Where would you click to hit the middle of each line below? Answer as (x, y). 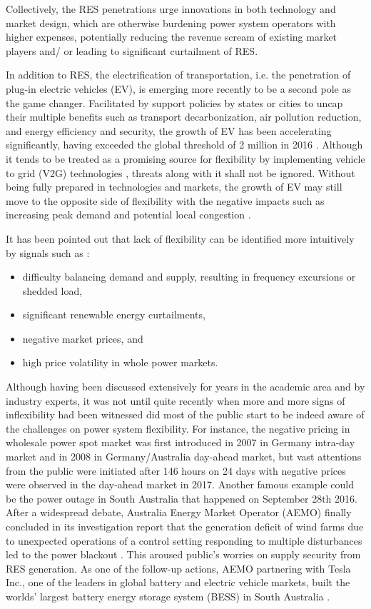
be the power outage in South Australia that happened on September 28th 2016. (182, 498)
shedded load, (52, 290)
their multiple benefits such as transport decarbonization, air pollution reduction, (184, 117)
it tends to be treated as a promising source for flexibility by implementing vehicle (185, 158)
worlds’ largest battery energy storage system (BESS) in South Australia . (168, 596)
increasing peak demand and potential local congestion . (128, 215)
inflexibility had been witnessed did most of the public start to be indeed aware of (185, 414)
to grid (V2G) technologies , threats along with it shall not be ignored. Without (181, 172)
